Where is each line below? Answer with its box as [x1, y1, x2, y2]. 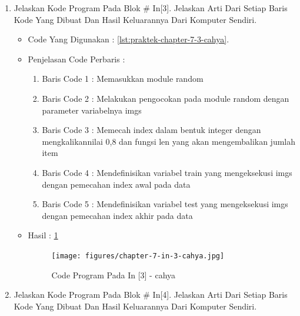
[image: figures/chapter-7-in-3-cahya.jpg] [51, 251, 225, 260]
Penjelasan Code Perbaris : [28, 52, 125, 65]
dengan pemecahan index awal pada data [42, 178, 191, 190]
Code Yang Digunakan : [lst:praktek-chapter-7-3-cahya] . [28, 33, 229, 45]
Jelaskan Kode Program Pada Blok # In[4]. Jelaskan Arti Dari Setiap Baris [14, 288, 288, 301]
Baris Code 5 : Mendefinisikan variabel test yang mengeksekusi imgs [42, 198, 288, 210]
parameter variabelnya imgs [42, 104, 142, 116]
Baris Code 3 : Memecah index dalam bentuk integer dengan [42, 124, 261, 136]
